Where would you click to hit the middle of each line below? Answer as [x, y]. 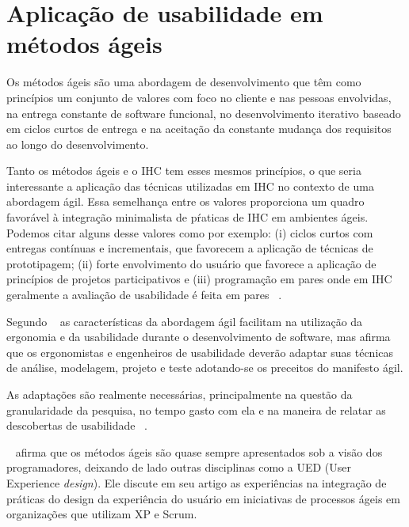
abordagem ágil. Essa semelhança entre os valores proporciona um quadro [185, 201]
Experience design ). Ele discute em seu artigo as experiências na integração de [197, 482]
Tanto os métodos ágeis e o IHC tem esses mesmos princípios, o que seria [184, 171]
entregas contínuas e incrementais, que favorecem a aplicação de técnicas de [190, 248]
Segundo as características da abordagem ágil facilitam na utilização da [185, 321]
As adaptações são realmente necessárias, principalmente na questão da [180, 394]
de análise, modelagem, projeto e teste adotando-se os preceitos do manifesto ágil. [205, 368]
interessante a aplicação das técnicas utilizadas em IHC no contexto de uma [190, 186]
